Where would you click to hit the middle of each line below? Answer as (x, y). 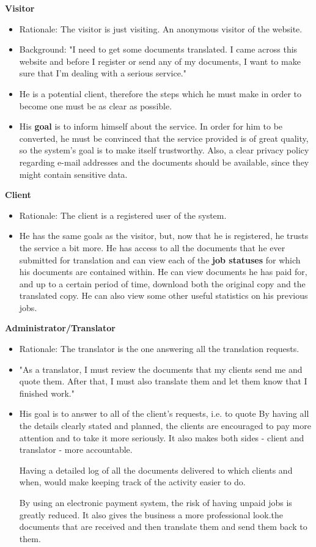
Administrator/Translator (60, 328)
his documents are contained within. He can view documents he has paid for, (163, 272)
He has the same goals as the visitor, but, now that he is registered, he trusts (164, 236)
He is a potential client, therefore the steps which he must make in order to (160, 93)
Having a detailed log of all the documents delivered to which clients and (156, 470)
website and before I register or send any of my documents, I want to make (160, 61)
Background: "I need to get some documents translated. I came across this (158, 49)
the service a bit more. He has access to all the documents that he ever (152, 247)
